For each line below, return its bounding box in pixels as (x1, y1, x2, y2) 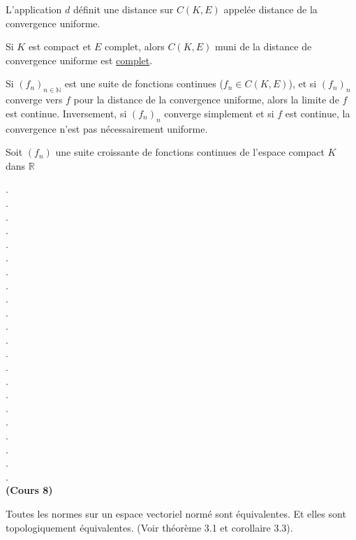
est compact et (28, 39, 91, 54)
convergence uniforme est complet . (6, 52, 153, 67)
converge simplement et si (164, 105, 274, 120)
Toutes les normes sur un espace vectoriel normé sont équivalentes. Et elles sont (6, 506, 346, 520)
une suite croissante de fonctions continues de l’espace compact (55, 145, 325, 159)
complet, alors (105, 39, 165, 54)
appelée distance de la (223, 2, 318, 16)
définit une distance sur (73, 2, 174, 16)
